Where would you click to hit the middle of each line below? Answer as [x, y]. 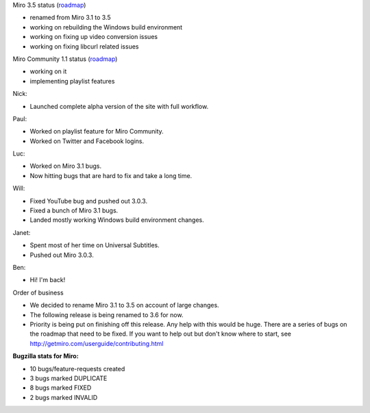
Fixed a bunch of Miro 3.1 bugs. [74, 211]
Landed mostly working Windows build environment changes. [117, 220]
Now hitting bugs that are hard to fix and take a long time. [111, 175]
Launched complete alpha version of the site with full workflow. [119, 106]
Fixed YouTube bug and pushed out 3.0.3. [88, 201]
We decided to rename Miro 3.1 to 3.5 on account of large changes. [124, 305]
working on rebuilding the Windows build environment [106, 27]
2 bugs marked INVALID [64, 397]
